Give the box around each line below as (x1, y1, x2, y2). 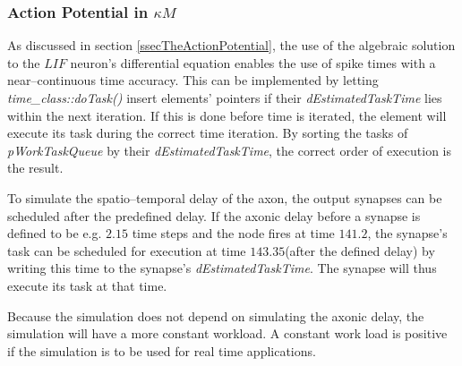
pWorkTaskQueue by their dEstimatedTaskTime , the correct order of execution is (7, 140, 452, 159)
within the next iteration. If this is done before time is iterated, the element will (7, 106, 447, 124)
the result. (7, 158, 64, 177)
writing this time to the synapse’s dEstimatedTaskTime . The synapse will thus (7, 259, 437, 277)
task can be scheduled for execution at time (7, 241, 246, 260)
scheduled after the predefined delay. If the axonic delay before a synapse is (7, 206, 421, 225)
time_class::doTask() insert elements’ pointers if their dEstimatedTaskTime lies (7, 89, 442, 106)
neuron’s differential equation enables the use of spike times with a (70, 53, 436, 72)
